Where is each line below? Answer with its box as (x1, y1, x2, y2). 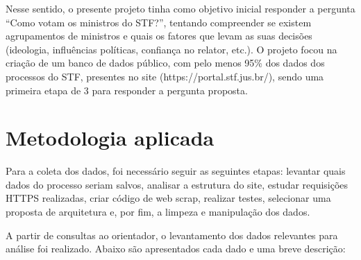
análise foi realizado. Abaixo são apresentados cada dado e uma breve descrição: (6, 241, 346, 256)
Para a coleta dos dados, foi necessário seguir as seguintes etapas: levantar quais (6, 164, 346, 178)
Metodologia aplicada (6, 123, 215, 152)
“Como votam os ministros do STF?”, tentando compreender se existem (6, 15, 312, 29)
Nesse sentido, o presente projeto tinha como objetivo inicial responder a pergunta (6, 1, 355, 15)
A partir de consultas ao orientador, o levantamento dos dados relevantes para (6, 227, 338, 242)
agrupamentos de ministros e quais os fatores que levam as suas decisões (6, 28, 312, 43)
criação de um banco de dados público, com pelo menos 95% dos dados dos (6, 55, 325, 70)
